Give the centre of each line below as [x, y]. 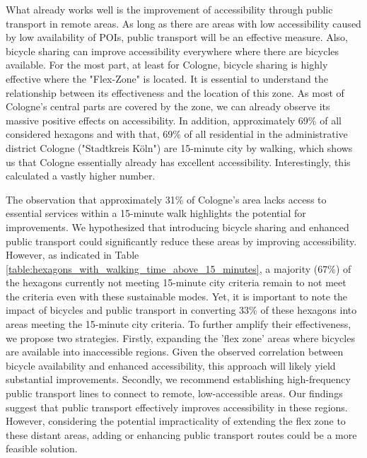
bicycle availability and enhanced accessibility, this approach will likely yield [171, 365]
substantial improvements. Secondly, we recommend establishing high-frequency [178, 379]
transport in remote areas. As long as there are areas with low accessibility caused [183, 23]
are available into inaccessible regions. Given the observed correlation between [175, 352]
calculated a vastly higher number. [81, 176]
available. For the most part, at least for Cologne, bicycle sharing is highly [167, 65]
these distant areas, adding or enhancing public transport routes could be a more [181, 434]
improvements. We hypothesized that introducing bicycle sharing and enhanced [177, 227]
